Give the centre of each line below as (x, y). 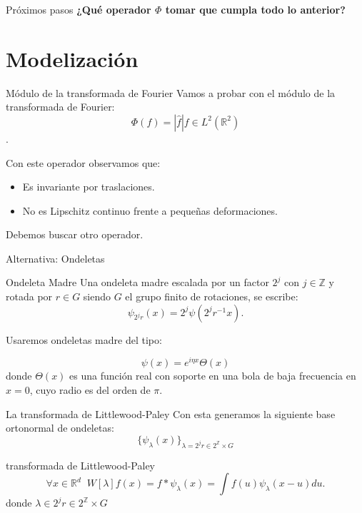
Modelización (72, 58)
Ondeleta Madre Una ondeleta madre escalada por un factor (137, 282)
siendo (97, 296)
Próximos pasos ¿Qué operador (79, 9)
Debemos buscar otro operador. (75, 234)
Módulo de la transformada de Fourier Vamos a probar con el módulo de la (171, 92)
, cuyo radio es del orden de (90, 389)
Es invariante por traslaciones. (89, 187)
